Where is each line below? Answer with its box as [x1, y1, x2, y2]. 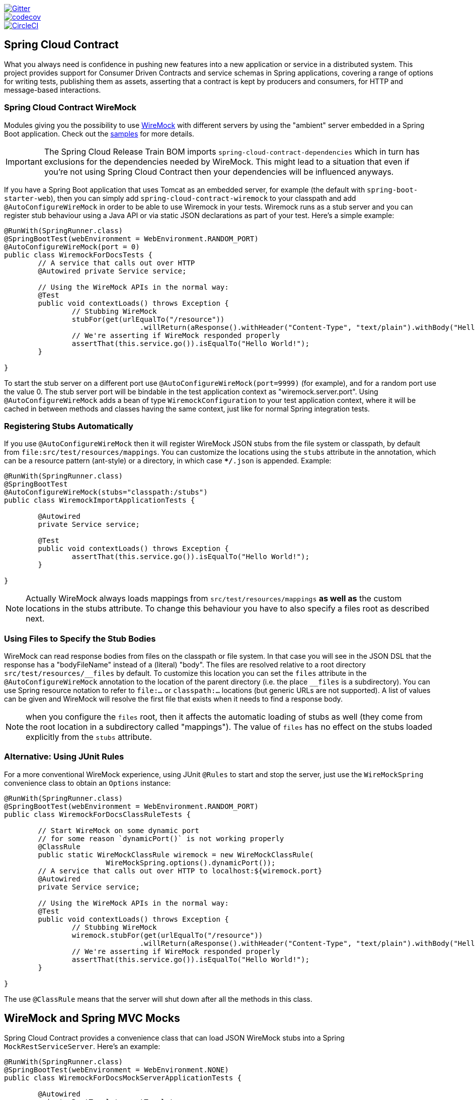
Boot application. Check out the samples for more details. [4, 129, 194, 138]
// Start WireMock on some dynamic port [38, 826, 199, 835]
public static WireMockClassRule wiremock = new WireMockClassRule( [38, 850, 314, 859]
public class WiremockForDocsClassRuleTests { [4, 810, 191, 818]
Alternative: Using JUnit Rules [4, 751, 124, 762]
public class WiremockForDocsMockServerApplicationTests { [4, 1073, 242, 1082]
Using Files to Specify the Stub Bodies [4, 633, 156, 644]
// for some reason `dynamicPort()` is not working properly [38, 834, 284, 843]
